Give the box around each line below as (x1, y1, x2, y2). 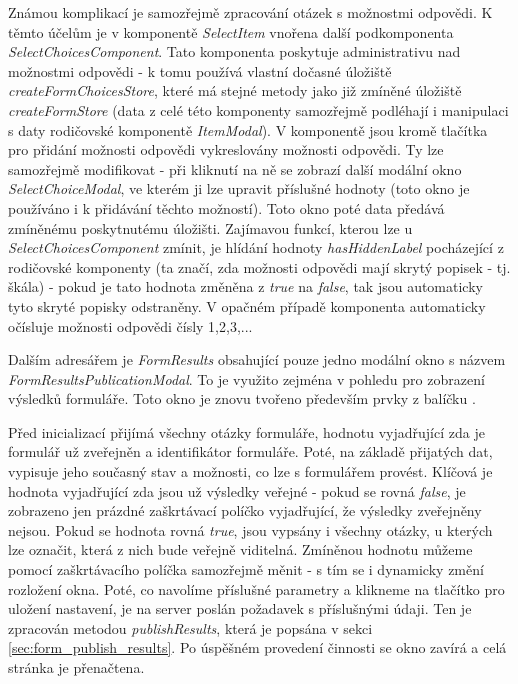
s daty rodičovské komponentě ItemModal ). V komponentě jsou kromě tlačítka (8, 119, 488, 140)
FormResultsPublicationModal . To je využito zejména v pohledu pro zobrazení (8, 368, 485, 389)
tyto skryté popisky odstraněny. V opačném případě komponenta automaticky (8, 295, 486, 316)
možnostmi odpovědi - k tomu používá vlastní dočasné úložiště (8, 60, 392, 81)
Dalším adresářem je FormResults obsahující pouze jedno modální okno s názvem (8, 349, 506, 370)
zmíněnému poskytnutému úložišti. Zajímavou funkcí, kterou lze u (8, 217, 413, 238)
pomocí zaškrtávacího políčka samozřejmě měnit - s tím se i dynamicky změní (8, 559, 484, 580)
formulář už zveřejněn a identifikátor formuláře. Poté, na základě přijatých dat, (8, 441, 493, 462)
